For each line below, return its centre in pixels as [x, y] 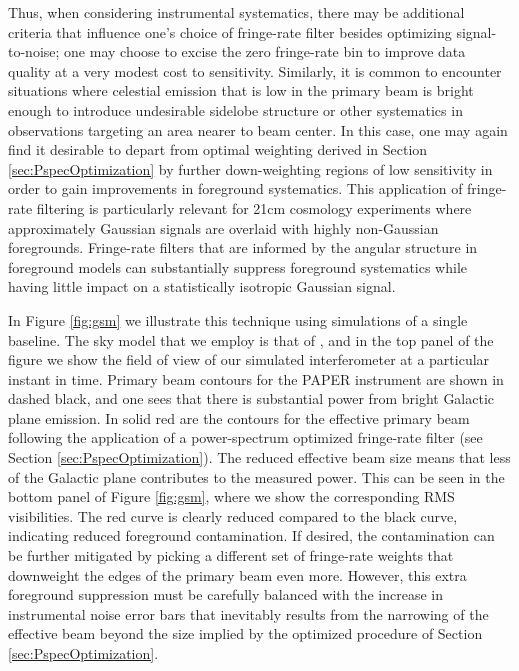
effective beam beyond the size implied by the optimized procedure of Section [245, 633]
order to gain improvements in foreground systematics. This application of [235, 188]
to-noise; [34, 51]
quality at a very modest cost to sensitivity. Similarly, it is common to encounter [255, 70]
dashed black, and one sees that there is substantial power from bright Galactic [251, 398]
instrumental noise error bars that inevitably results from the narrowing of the [248, 613]
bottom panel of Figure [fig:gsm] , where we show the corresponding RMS [231, 496]
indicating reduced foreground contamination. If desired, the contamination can [251, 535]
